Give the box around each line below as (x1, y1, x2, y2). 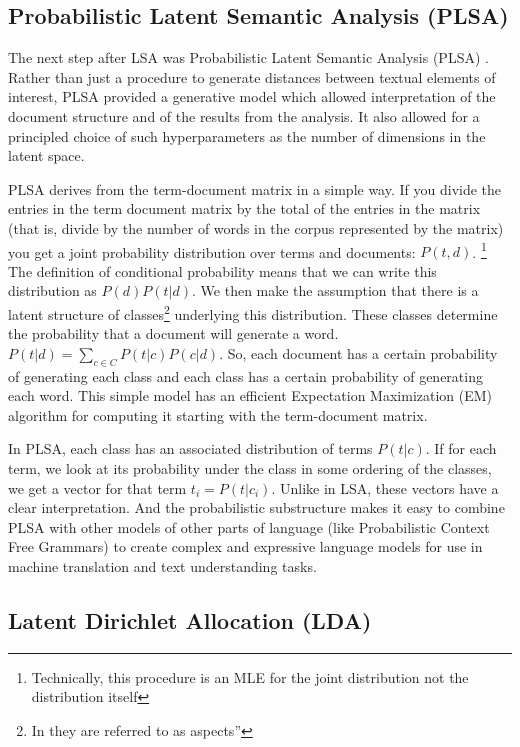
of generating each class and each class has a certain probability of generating (8, 365, 483, 386)
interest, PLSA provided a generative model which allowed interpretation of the (8, 86, 496, 107)
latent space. (8, 145, 85, 166)
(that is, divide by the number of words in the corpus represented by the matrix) (8, 217, 504, 238)
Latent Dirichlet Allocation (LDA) (8, 604, 372, 635)
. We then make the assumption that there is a (192, 280, 479, 301)
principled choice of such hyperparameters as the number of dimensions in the (8, 125, 486, 146)
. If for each (425, 438, 497, 459)
